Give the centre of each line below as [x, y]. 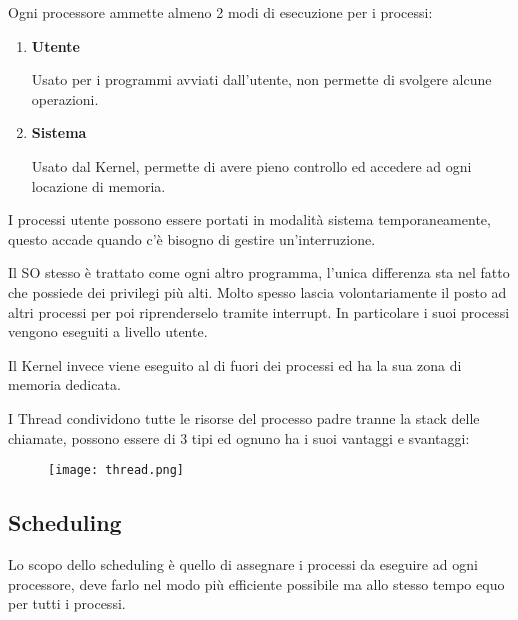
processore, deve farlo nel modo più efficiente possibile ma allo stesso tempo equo [256, 583]
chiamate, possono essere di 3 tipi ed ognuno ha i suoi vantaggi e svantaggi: [239, 437]
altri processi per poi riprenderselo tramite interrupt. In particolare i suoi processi [259, 311]
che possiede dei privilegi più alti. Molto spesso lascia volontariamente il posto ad [257, 291]
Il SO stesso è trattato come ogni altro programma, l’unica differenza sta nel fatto [259, 272]
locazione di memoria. [98, 185]
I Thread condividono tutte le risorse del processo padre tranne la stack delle [244, 417]
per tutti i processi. [67, 603]
